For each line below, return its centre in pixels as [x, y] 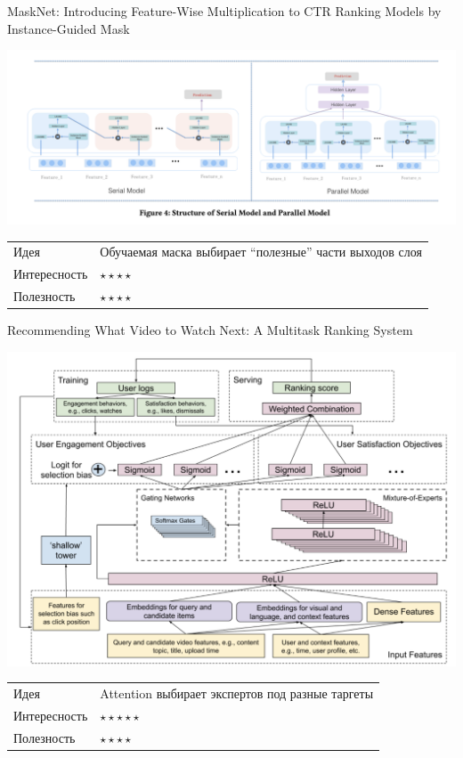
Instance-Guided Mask [69, 28]
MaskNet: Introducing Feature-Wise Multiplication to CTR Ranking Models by [224, 11]
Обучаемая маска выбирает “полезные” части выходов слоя [261, 252]
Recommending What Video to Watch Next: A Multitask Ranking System [210, 330]
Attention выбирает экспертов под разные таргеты [237, 693]
